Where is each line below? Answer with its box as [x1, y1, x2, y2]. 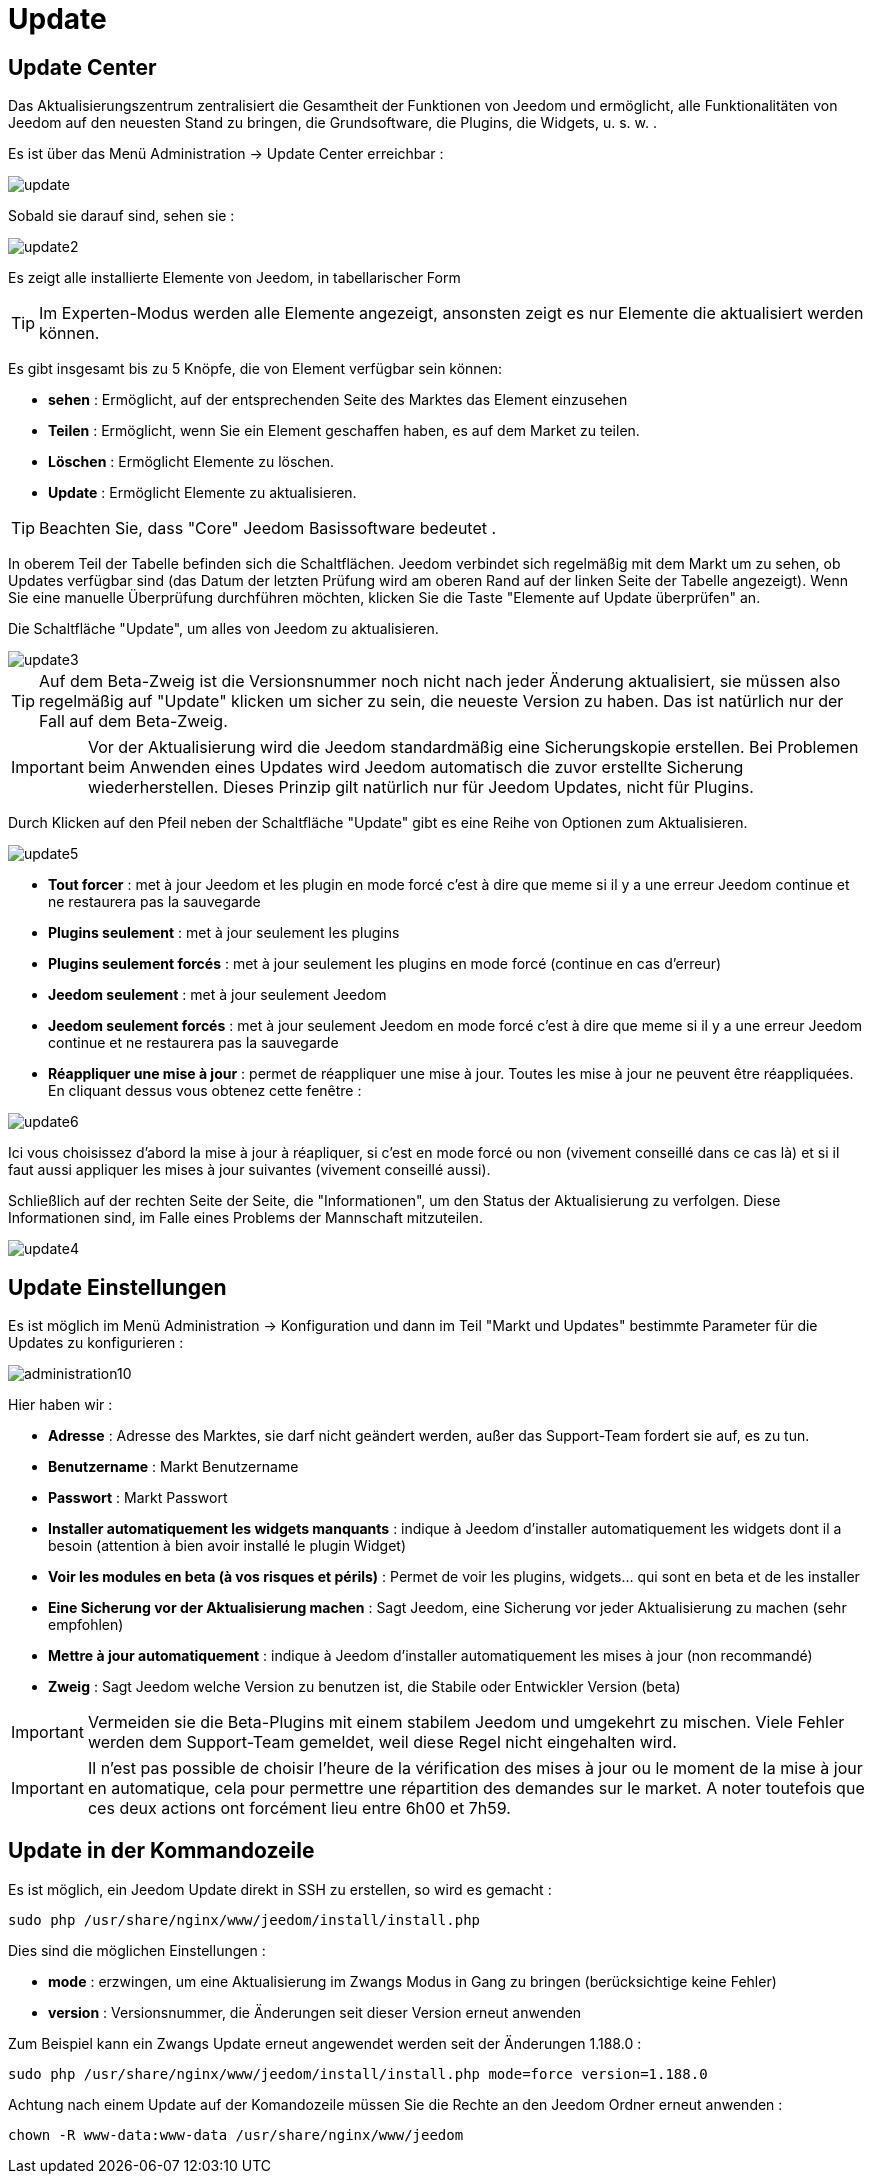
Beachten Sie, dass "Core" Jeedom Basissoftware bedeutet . [39, 518, 497, 539]
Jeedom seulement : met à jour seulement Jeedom [48, 986, 387, 1004]
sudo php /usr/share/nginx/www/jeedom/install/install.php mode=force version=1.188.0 [8, 2065, 708, 2082]
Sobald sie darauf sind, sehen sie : [8, 207, 235, 225]
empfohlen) [48, 1616, 124, 1634]
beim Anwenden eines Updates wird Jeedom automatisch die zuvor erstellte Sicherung [87, 757, 744, 778]
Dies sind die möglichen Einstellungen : [8, 1941, 266, 1959]
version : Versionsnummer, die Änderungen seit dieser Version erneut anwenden [48, 2003, 582, 2021]
